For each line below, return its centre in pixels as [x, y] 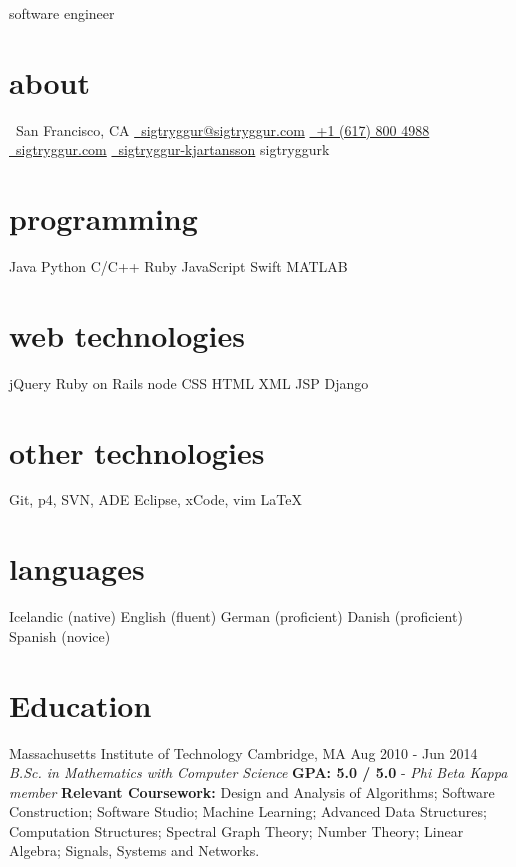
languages [77, 568]
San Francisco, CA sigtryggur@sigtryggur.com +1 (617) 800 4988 [222, 129]
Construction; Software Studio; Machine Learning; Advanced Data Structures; [248, 811]
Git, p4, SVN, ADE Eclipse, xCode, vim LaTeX [156, 499]
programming [103, 218]
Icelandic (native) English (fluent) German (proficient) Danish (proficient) [236, 616]
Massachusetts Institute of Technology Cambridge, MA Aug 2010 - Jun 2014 [243, 752]
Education [80, 704]
